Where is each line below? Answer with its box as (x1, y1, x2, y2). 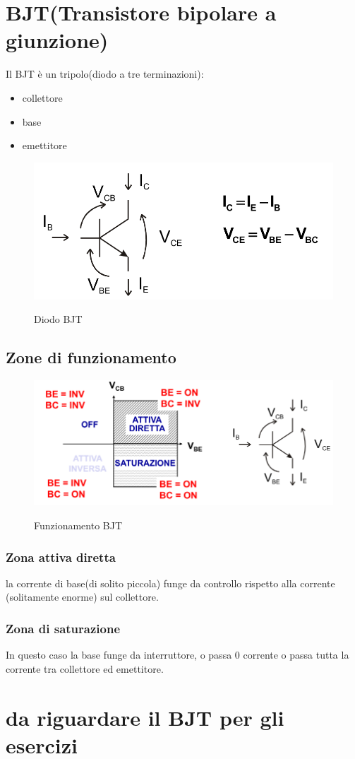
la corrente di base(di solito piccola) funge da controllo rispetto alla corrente (6, 575, 335, 590)
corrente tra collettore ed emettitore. (6, 661, 164, 676)
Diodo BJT (34, 312, 83, 326)
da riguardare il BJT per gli (6, 702, 284, 731)
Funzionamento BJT (34, 518, 123, 532)
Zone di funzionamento (6, 346, 176, 368)
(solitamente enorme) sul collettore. (6, 589, 159, 604)
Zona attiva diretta (6, 548, 116, 565)
